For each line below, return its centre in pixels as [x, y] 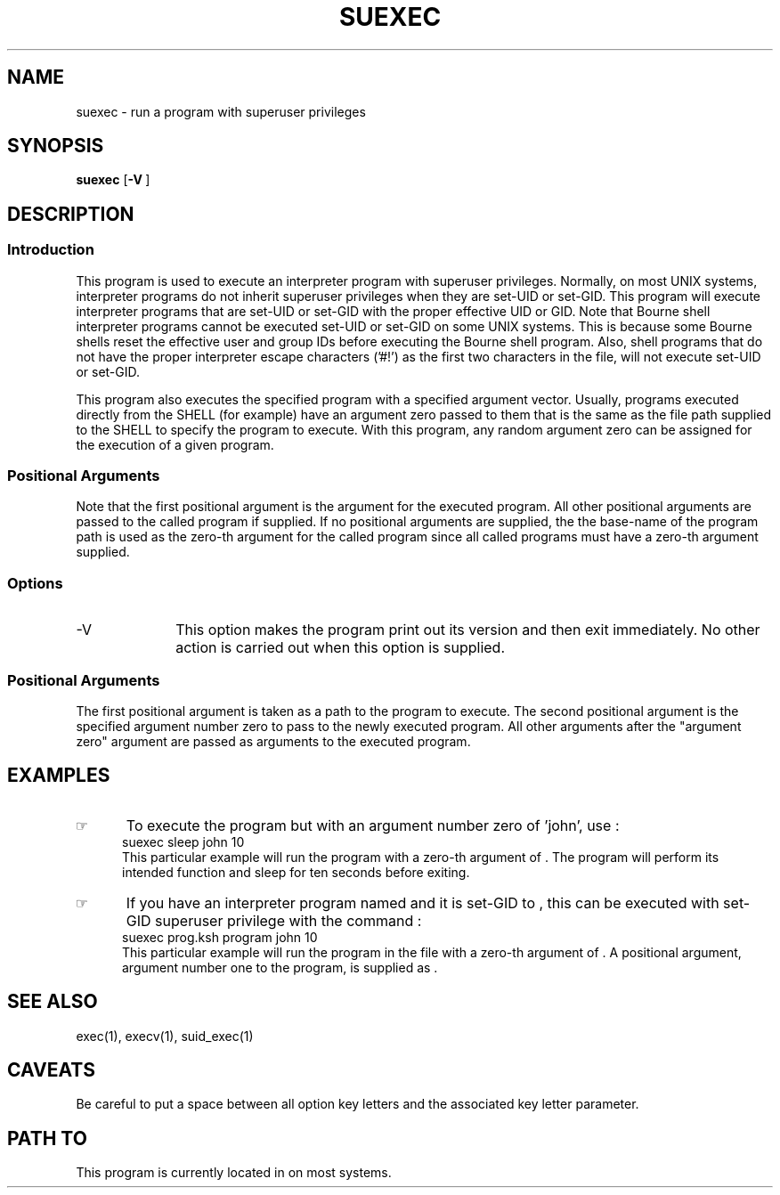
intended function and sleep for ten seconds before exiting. [296, 872]
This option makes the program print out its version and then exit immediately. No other [468, 630]
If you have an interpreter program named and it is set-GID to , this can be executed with [422, 902]
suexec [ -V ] [113, 180]
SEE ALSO [53, 1002]
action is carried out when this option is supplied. [341, 648]
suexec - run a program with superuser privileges [221, 111]
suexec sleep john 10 [183, 841]
